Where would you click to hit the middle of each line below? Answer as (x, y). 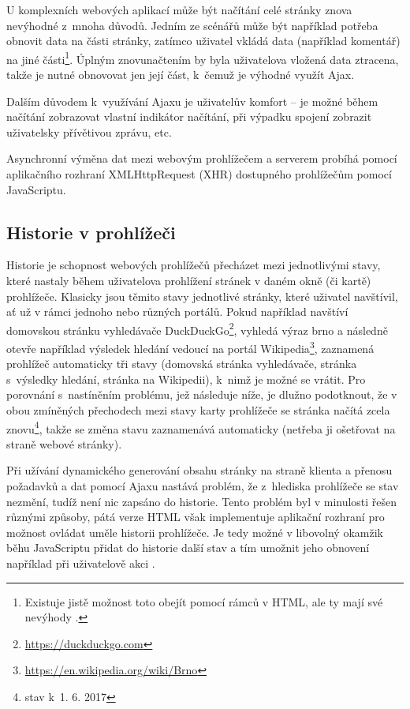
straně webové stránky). (64, 443)
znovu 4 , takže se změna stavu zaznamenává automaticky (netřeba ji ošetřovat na (201, 427)
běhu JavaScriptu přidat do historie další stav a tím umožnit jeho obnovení (188, 548)
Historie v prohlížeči (91, 232)
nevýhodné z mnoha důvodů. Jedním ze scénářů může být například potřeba (192, 25)
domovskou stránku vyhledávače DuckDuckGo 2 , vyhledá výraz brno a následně (197, 328)
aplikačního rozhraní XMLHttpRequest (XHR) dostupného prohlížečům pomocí (199, 174)
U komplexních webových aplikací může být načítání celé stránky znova (179, 9)
